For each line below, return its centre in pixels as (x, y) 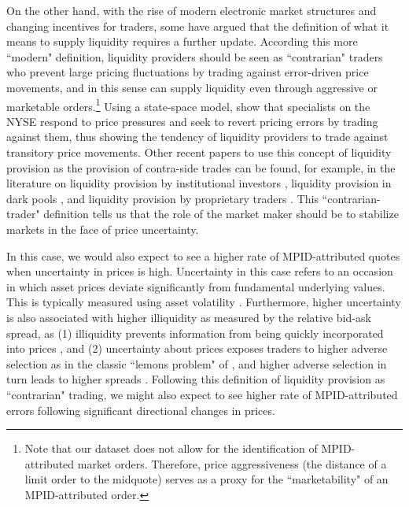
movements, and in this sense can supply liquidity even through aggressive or (192, 87)
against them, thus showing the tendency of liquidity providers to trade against (197, 137)
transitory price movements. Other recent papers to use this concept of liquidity (199, 152)
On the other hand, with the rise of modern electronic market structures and (192, 10)
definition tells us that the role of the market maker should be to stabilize (221, 214)
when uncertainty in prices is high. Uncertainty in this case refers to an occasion (200, 271)
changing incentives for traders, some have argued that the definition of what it (198, 26)
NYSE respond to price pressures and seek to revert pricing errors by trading (192, 121)
